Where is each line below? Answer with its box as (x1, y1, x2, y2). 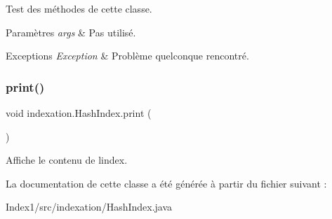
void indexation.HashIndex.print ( (6, 106, 152, 120)
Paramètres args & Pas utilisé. (6, 24, 136, 39)
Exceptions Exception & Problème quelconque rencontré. (6, 48, 249, 63)
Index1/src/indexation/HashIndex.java (6, 199, 173, 214)
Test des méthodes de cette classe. (6, 1, 152, 15)
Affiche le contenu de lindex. (6, 153, 128, 167)
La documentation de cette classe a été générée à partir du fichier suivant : (6, 176, 327, 190)
